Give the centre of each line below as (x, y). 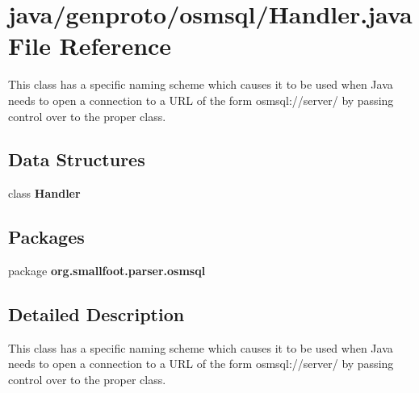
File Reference (90, 46)
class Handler (44, 193)
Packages (46, 237)
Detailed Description (96, 314)
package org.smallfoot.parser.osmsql (107, 271)
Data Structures (77, 159)
